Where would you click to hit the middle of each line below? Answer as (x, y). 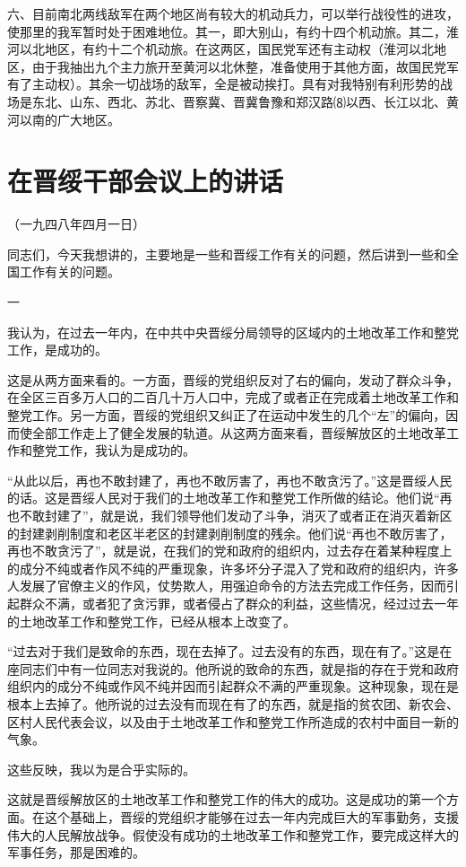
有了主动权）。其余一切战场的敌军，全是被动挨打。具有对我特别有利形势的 (224, 84)
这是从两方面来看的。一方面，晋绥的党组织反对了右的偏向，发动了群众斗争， (233, 379)
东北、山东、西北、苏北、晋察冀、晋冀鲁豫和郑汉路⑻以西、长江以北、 (239, 101)
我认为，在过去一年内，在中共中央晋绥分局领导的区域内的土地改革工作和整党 (233, 332)
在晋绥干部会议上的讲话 (146, 181)
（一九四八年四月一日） (76, 224)
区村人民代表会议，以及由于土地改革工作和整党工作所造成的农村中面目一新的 (233, 721)
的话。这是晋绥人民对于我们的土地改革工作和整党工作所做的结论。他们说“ (224, 498)
